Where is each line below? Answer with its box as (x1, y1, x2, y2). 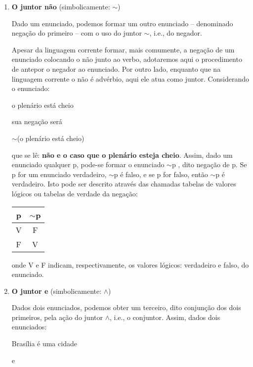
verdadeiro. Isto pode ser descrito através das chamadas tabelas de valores (11, 179, 236, 189)
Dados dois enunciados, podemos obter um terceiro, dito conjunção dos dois (11, 302, 241, 313)
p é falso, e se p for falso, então (114, 169, 208, 179)
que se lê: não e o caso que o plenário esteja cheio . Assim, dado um (11, 149, 233, 160)
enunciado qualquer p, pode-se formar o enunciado (11, 159, 165, 170)
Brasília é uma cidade (11, 338, 77, 349)
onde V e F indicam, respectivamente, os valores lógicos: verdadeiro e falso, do (11, 259, 249, 270)
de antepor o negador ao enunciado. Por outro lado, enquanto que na (11, 63, 221, 74)
